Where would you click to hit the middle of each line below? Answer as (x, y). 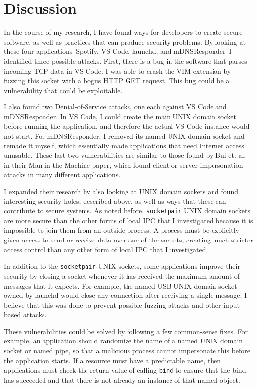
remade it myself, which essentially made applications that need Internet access (124, 145)
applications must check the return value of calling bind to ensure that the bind (125, 370)
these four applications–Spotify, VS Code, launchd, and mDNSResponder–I (118, 51)
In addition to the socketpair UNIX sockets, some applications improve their (122, 266)
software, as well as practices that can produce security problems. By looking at (125, 41)
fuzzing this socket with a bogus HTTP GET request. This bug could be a (117, 80)
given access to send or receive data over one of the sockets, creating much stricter (128, 240)
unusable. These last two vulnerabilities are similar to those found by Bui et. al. (125, 155)
